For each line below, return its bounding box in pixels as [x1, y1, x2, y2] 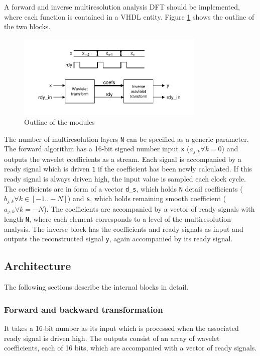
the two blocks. [4, 21, 51, 32]
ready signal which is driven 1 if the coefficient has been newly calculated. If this [4, 163, 252, 174]
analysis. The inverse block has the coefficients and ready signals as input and [4, 223, 243, 234]
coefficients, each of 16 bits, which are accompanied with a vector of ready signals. [4, 342, 257, 353]
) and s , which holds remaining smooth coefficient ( [67, 193, 226, 204]
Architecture [4, 258, 71, 274]
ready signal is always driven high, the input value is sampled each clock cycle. [4, 173, 246, 184]
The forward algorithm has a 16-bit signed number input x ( [4, 143, 190, 154]
